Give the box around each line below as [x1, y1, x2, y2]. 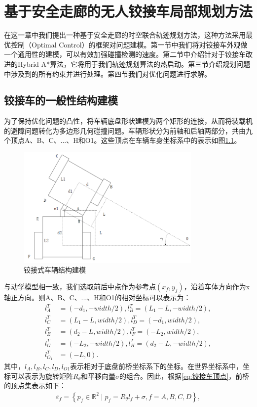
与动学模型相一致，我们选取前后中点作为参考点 [4, 281, 156, 291]
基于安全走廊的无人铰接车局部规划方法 [4, 1, 253, 21]
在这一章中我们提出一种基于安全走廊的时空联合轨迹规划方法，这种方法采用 [4, 30, 246, 40]
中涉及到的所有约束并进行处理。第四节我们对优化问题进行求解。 [4, 68, 211, 79]
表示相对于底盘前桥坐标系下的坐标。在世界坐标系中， [70, 361, 243, 371]
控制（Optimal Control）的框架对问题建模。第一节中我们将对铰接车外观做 [10, 39, 248, 49]
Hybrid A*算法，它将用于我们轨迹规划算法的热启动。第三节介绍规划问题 [17, 58, 250, 69]
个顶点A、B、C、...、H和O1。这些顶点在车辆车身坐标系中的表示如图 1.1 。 [4, 135, 241, 145]
